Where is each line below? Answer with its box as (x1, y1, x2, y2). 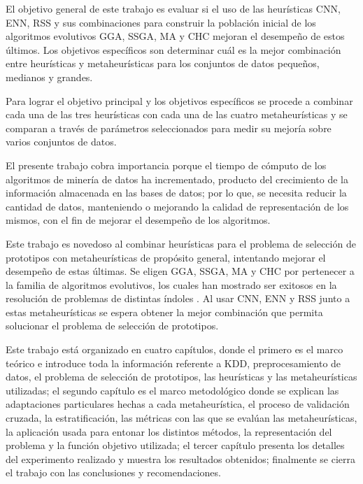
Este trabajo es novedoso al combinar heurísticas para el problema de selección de (6, 236, 356, 250)
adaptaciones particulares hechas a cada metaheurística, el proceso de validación (6, 397, 350, 411)
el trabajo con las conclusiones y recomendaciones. (6, 465, 221, 480)
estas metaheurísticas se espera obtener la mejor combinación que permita (6, 304, 323, 319)
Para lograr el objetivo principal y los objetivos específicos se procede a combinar (6, 93, 353, 108)
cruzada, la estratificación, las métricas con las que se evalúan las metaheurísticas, (6, 411, 357, 425)
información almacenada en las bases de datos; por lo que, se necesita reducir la (6, 185, 347, 200)
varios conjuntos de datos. (6, 134, 117, 149)
